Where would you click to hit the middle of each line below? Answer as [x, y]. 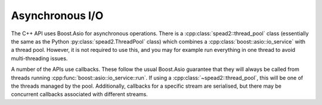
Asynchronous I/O [57, 16]
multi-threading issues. [39, 58]
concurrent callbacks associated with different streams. [80, 94]
